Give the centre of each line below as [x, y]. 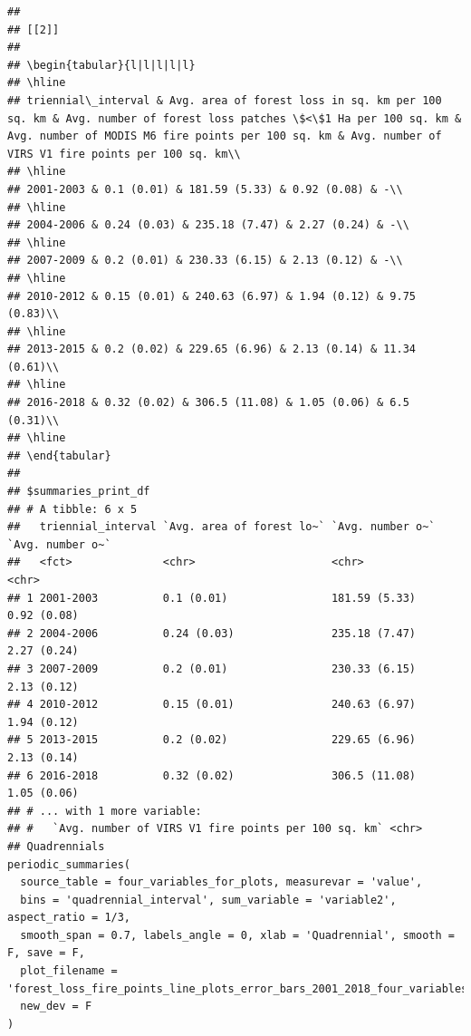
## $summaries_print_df [79, 492]
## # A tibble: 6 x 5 [72, 509]
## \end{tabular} [59, 455]
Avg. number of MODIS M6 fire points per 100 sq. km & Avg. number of [225, 136]
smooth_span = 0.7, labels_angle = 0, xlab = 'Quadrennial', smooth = [237, 935]
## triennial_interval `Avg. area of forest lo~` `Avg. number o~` [221, 527]
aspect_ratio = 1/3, [69, 918]
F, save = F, [46, 953]
